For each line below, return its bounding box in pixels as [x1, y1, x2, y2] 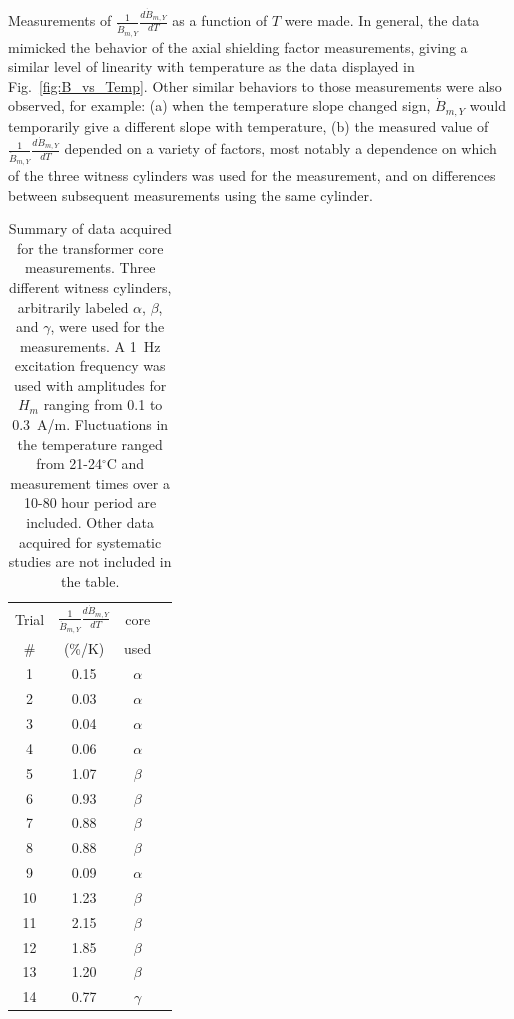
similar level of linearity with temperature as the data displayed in [8, 56, 415, 77]
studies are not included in [8, 551, 172, 572]
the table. [60, 570, 120, 591]
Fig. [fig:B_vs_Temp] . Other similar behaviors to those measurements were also [8, 75, 502, 96]
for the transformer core [16, 237, 164, 258]
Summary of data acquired [8, 218, 172, 239]
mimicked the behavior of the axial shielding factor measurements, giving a [8, 36, 468, 57]
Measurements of [8, 10, 112, 31]
